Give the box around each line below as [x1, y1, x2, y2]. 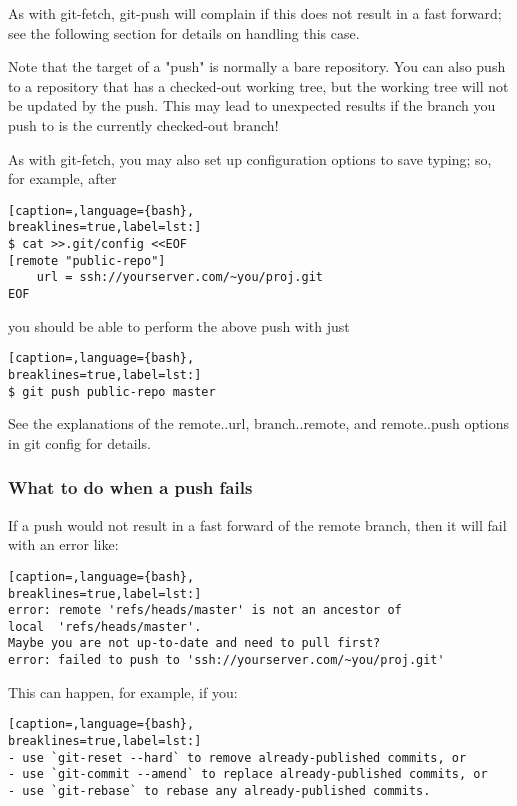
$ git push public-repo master [8, 384, 216, 399]
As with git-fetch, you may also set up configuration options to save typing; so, [8, 148, 492, 169]
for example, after [8, 168, 117, 189]
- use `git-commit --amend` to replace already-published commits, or [8, 767, 488, 782]
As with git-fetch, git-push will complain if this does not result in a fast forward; [8, 3, 502, 23]
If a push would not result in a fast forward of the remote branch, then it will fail [8, 514, 507, 535]
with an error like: [8, 534, 119, 555]
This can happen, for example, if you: [8, 681, 238, 702]
